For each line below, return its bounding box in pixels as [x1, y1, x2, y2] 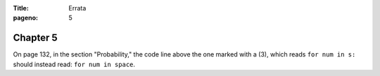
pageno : [13, 14, 39, 22]
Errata [68, 4, 87, 12]
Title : [13, 4, 30, 12]
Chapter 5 [13, 32, 58, 44]
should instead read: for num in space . [13, 60, 136, 68]
